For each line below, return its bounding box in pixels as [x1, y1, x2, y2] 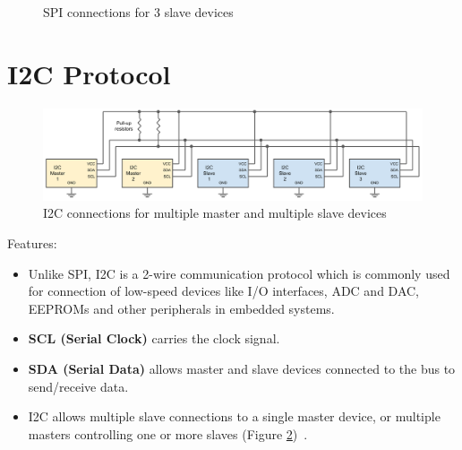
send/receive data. [28, 376, 129, 395]
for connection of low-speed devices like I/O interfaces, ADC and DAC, [28, 281, 420, 300]
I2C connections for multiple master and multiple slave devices [43, 203, 387, 222]
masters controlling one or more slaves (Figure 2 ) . [28, 424, 308, 443]
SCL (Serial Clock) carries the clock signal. [28, 329, 280, 348]
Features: [7, 234, 57, 252]
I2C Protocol [7, 55, 171, 91]
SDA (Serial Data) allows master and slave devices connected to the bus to [28, 359, 456, 377]
